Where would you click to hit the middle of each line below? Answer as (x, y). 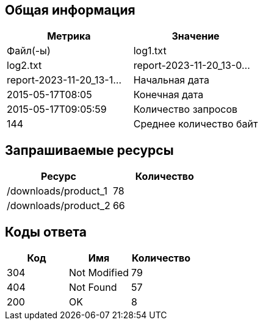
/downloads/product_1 (57, 191)
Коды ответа (46, 232)
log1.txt (150, 51)
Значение (196, 36)
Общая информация (70, 10)
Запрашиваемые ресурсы (89, 150)
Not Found (93, 287)
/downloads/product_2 (59, 206)
